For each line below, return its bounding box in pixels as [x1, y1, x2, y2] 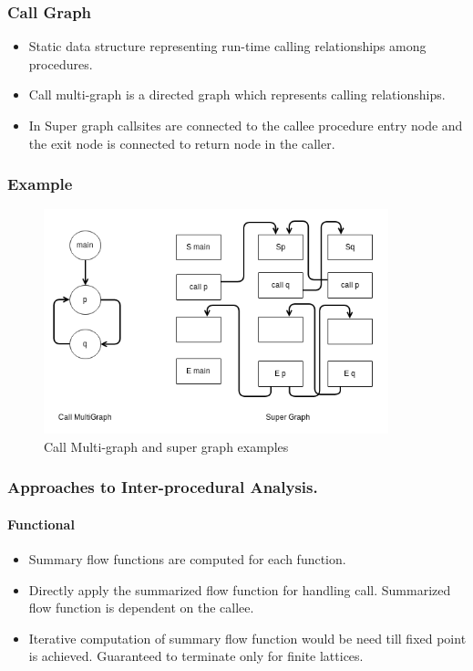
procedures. [28, 54, 93, 73]
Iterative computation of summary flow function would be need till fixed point [28, 628, 467, 647]
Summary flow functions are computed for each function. [28, 549, 346, 568]
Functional [7, 514, 75, 533]
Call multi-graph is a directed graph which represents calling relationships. [28, 85, 446, 104]
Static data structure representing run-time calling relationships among [28, 37, 427, 56]
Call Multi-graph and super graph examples [44, 436, 289, 456]
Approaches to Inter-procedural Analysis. [7, 476, 318, 498]
